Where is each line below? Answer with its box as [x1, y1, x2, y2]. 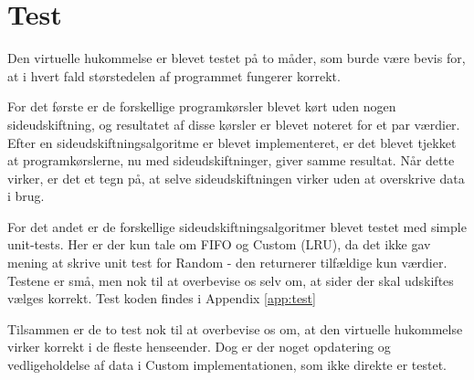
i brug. [7, 186, 45, 206]
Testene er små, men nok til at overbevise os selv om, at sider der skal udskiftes [7, 270, 454, 290]
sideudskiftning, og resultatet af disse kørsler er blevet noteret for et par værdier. [7, 114, 460, 133]
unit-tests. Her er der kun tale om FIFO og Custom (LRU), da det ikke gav [7, 235, 431, 254]
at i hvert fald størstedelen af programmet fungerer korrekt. [7, 66, 341, 85]
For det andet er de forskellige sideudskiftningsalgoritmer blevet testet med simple [7, 216, 467, 236]
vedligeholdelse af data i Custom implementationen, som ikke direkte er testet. [7, 355, 448, 375]
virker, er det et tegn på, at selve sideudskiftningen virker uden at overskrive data [7, 168, 465, 187]
